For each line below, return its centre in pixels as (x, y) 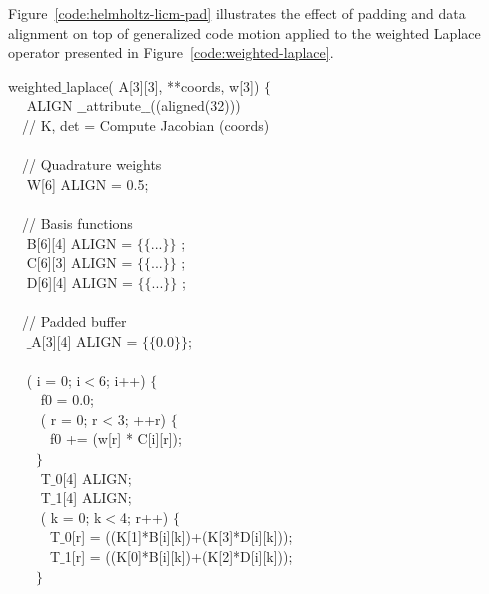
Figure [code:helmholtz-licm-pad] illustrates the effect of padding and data (237, 13)
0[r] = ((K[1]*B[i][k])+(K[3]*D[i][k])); (178, 536)
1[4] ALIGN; (93, 497)
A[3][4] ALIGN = (84, 340)
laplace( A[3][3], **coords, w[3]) (163, 85)
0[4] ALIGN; (93, 477)
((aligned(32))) (195, 105)
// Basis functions (77, 222)
